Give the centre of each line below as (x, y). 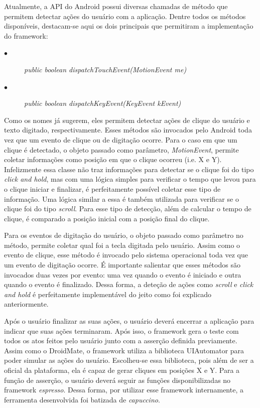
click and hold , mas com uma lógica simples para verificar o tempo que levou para (130, 179)
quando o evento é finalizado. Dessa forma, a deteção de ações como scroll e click (129, 284)
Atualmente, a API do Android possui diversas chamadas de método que (116, 6)
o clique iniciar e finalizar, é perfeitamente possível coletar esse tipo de (112, 188)
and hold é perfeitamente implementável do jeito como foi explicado (108, 294)
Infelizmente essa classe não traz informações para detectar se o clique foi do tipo (129, 169)
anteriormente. (26, 304)
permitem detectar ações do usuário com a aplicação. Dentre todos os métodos (125, 16)
